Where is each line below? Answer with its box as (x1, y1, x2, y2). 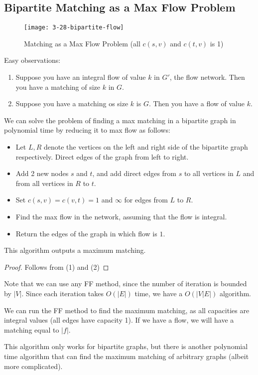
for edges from (124, 194, 168, 205)
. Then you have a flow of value (148, 98, 245, 109)
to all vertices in (184, 168, 234, 179)
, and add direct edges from (92, 168, 177, 179)
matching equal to (4, 324, 59, 335)
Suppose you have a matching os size (15, 98, 129, 109)
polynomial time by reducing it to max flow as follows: (4, 125, 170, 135)
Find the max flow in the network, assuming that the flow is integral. (15, 211, 227, 221)
